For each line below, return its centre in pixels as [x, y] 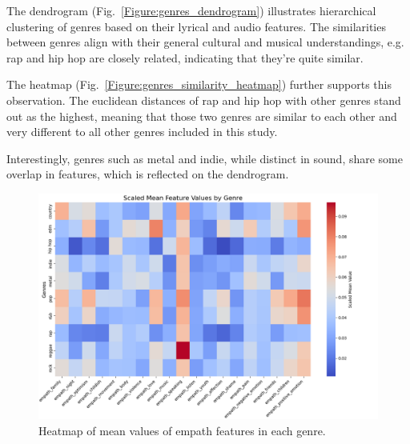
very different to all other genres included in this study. [142, 132]
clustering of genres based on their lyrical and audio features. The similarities [196, 26]
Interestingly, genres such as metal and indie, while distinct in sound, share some [205, 158]
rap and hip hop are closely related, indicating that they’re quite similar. [185, 57]
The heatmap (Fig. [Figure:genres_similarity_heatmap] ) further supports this [199, 84]
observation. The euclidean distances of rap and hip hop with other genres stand [204, 100]
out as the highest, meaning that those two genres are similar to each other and [202, 116]
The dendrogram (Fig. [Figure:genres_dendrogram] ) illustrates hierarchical [191, 10]
